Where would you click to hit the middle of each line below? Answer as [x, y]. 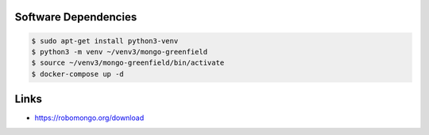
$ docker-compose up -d [78, 74]
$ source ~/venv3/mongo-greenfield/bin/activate [128, 63]
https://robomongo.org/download [89, 118]
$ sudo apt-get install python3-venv [105, 41]
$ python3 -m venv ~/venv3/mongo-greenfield [120, 52]
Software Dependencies [76, 17]
